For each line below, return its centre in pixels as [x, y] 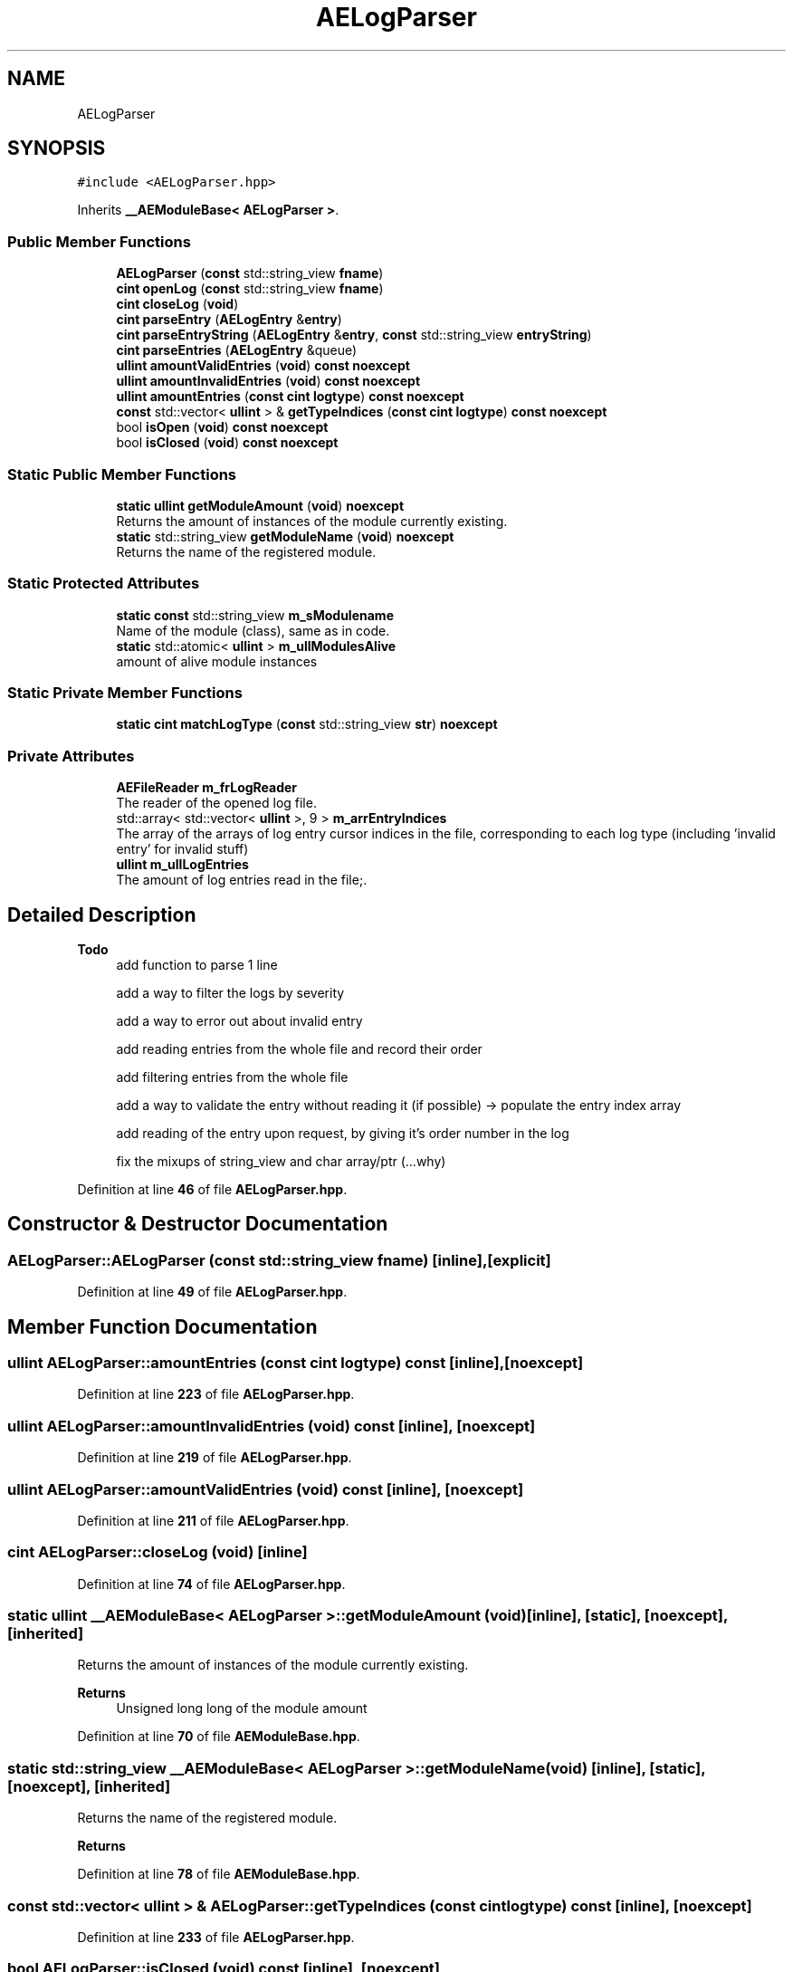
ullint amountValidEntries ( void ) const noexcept [263, 366]
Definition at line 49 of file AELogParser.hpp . [212, 1292]
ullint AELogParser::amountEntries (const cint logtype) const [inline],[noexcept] [296, 1363]
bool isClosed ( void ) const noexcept [227, 443]
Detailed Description [102, 914]
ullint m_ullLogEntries [182, 865]
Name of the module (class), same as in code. [253, 630]
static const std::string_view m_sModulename [255, 615]
